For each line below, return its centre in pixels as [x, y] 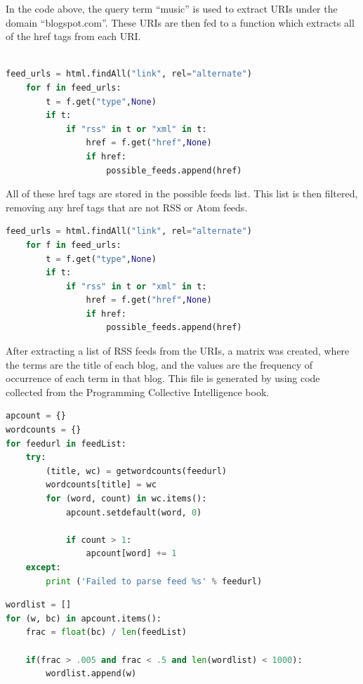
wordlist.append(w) [91, 674]
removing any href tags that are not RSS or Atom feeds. [127, 207]
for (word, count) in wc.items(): [126, 499]
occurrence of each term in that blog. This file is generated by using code [163, 378]
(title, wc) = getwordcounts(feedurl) [137, 471]
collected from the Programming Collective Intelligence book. [138, 392]
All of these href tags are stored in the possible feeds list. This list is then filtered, [182, 193]
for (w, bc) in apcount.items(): [84, 618]
